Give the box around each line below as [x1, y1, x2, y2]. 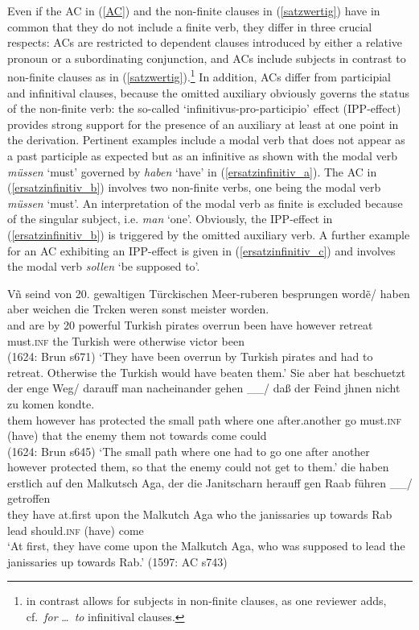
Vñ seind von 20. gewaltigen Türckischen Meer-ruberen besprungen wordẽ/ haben [7, 284, 410, 301]
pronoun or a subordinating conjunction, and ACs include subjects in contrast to [7, 49, 406, 66]
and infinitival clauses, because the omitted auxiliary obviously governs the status [7, 84, 409, 101]
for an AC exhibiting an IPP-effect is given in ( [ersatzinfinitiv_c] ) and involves [7, 242, 396, 259]
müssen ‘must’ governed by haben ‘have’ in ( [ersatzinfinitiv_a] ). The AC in [7, 163, 377, 180]
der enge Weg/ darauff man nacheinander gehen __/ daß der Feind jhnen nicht [7, 379, 401, 396]
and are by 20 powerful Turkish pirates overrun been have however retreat [7, 316, 373, 333]
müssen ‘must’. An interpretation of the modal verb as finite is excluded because [7, 194, 403, 211]
